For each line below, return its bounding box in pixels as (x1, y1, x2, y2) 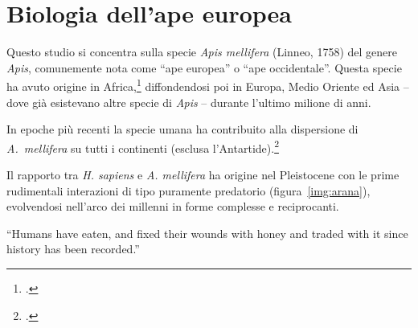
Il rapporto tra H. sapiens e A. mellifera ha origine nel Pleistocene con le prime (6, 166, 400, 182)
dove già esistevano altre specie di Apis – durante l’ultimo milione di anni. (6, 93, 371, 110)
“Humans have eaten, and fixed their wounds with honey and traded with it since (6, 224, 408, 241)
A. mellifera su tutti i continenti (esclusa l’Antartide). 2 (6, 137, 279, 156)
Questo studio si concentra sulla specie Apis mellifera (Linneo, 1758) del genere (6, 43, 397, 60)
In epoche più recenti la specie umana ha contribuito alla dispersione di (6, 121, 359, 137)
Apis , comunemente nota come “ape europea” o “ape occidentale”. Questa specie (6, 59, 402, 76)
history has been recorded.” (6, 240, 140, 257)
